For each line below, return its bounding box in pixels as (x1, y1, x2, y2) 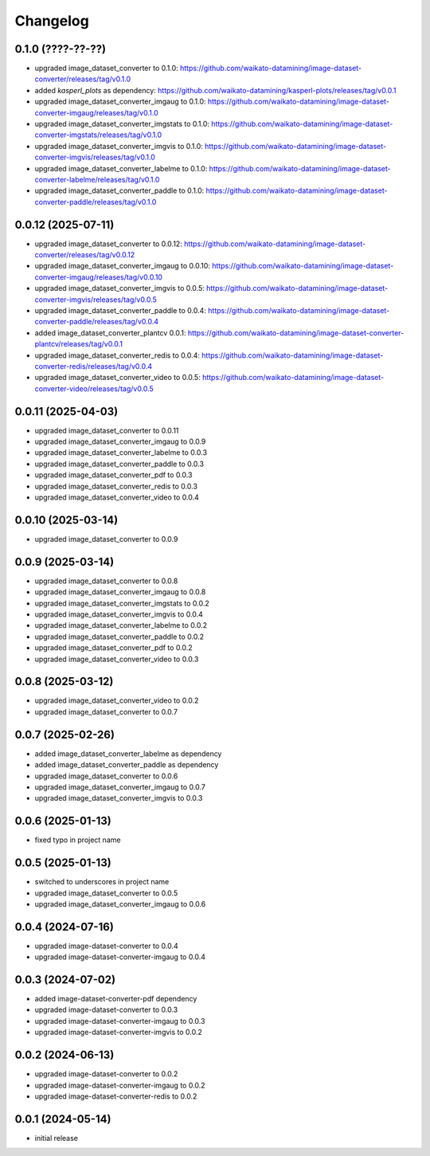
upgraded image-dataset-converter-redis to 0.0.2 (34, 1091, 197, 1101)
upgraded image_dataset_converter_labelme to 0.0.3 (34, 448, 207, 457)
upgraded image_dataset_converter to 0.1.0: (34, 64, 178, 73)
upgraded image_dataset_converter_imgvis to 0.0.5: (34, 284, 205, 293)
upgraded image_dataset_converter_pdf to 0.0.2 (34, 643, 193, 652)
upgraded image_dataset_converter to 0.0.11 (34, 425, 179, 435)
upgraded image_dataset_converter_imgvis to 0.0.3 (34, 794, 203, 803)
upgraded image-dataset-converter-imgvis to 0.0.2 (34, 1028, 203, 1037)
